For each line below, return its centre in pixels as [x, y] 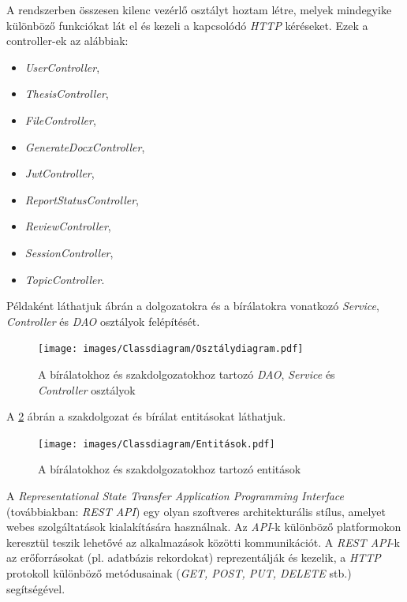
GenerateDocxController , [85, 146]
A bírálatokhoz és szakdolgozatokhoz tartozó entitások [170, 469]
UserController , [62, 67]
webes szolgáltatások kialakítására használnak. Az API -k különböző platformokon [204, 527]
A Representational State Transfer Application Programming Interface [175, 495]
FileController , [60, 120]
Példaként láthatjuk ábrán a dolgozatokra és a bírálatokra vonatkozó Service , [193, 306]
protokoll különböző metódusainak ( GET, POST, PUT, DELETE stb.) [179, 572]
